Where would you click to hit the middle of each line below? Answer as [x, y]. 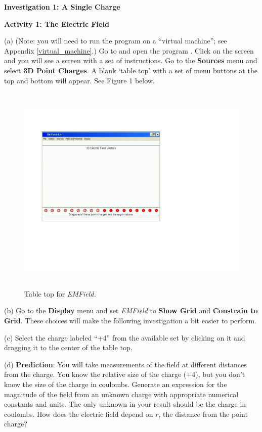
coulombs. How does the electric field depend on [79, 414]
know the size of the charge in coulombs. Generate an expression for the [116, 384]
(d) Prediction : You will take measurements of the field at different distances [125, 364]
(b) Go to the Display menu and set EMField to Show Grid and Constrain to [131, 310]
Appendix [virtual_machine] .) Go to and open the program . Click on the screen [129, 50]
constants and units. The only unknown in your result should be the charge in [125, 404]
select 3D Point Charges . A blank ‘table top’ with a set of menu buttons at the [131, 70]
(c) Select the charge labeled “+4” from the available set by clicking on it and [125, 337]
